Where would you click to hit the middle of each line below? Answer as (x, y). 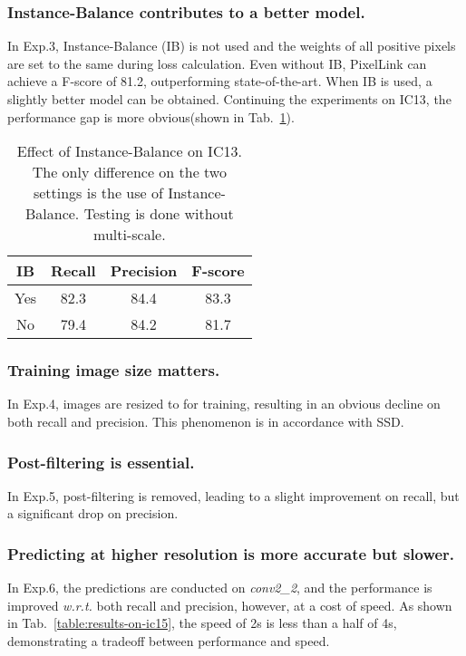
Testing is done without (159, 214)
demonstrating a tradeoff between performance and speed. (169, 641)
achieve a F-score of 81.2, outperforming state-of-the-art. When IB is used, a (220, 81)
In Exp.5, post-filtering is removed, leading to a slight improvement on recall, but (233, 495)
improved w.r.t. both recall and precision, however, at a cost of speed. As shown (230, 605)
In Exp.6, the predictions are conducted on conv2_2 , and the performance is (220, 588)
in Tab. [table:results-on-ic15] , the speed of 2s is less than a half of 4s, (202, 623)
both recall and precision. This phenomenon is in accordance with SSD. (206, 421)
